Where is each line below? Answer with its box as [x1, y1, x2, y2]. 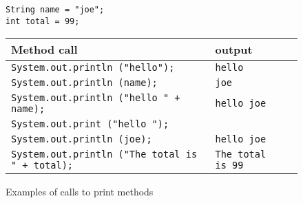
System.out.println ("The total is [11, 149, 198, 160]
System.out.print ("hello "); [11, 118, 169, 130]
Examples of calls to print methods [6, 184, 154, 199]
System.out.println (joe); [11, 133, 152, 145]
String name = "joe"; [6, 5, 105, 14]
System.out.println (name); [11, 77, 158, 89]
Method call [11, 41, 78, 58]
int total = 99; [6, 16, 80, 26]
